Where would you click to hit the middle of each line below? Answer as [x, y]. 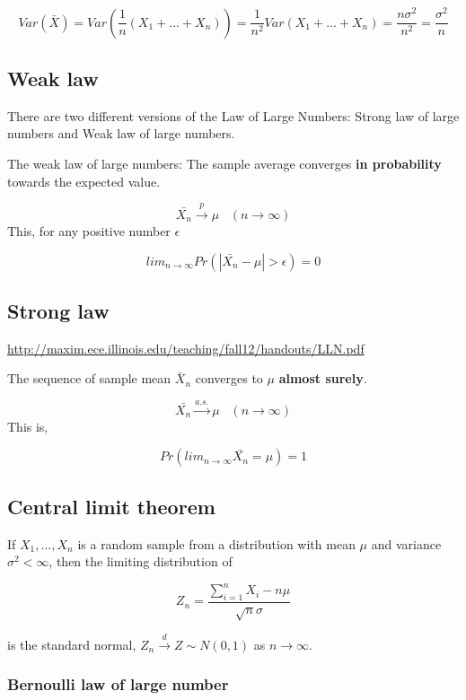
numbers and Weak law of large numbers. [121, 133]
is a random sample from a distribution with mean [216, 543]
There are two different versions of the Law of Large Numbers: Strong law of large [233, 115]
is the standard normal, [72, 644]
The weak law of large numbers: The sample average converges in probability [224, 163]
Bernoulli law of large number [118, 684]
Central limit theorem [111, 506]
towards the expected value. [84, 181]
